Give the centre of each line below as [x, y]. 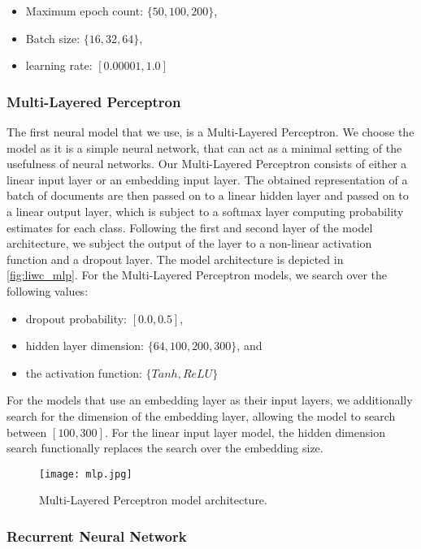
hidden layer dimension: [85, 346]
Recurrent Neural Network [97, 536]
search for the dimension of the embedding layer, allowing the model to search [201, 415]
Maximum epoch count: [85, 11]
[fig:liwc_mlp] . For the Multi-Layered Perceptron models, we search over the [197, 275]
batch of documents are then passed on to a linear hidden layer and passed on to [208, 195]
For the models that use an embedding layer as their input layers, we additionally [210, 400]
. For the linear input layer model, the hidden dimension [245, 432]
